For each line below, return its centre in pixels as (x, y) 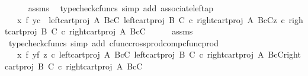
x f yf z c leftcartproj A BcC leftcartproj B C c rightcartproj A (140, 54)
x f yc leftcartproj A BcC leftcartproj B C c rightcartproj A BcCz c (151, 19)
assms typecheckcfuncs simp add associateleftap (121, 8)
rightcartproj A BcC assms (131, 31)
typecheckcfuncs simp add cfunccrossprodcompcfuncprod (113, 42)
